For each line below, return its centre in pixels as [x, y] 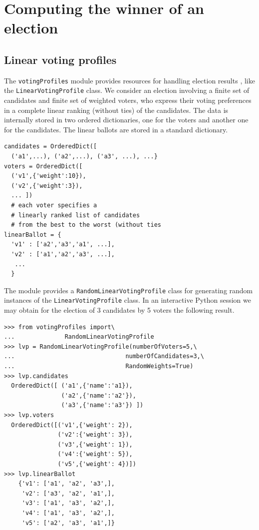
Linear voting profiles [60, 59]
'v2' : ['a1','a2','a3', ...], [63, 254]
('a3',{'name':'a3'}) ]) [102, 405]
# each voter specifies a [54, 206]
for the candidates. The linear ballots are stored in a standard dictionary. [116, 129]
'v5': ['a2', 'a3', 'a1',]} [68, 523]
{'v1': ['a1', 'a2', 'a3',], [66, 484]
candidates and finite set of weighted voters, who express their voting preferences [128, 100]
